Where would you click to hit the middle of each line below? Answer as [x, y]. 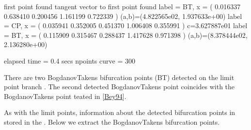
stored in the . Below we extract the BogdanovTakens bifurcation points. [112, 122]
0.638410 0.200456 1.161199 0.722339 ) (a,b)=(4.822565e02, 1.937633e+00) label [123, 16]
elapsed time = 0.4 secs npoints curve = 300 [70, 60]
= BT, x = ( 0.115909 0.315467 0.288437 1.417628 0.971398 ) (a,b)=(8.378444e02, [126, 35]
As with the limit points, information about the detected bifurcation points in [120, 112]
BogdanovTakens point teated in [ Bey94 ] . [65, 96]
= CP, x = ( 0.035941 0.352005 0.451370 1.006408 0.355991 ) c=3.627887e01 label [126, 25]
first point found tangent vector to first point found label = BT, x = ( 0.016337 [122, 6]
